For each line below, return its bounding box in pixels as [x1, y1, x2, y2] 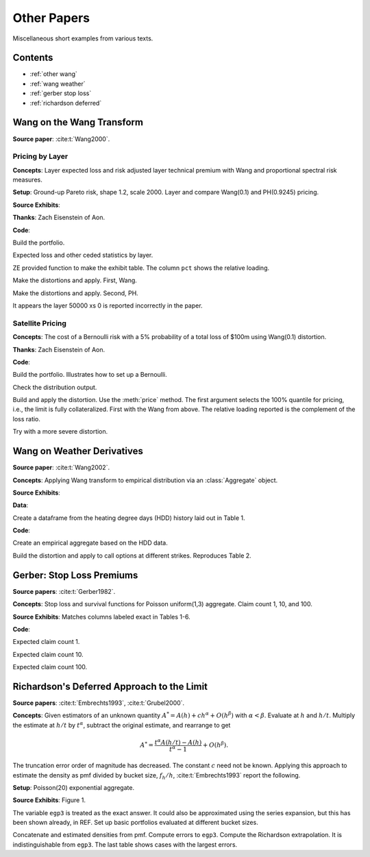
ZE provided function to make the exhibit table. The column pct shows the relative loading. [12, 264, 270, 272]
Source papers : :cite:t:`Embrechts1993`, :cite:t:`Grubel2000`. [12, 699, 185, 707]
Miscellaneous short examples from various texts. [12, 34, 153, 42]
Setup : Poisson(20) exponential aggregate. [12, 783, 135, 791]
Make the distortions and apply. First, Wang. [12, 276, 137, 284]
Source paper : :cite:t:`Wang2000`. [12, 134, 110, 143]
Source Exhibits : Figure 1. [12, 796, 86, 804]
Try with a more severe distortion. [12, 427, 108, 436]
